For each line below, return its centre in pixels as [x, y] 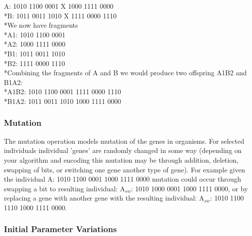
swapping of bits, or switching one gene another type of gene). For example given [125, 169]
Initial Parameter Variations [60, 229]
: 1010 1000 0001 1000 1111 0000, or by [189, 188]
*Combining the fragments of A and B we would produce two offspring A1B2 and [125, 73]
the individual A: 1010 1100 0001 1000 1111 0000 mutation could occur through [123, 179]
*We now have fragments [41, 25]
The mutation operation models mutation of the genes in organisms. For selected [124, 141]
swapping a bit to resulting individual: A [65, 188]
